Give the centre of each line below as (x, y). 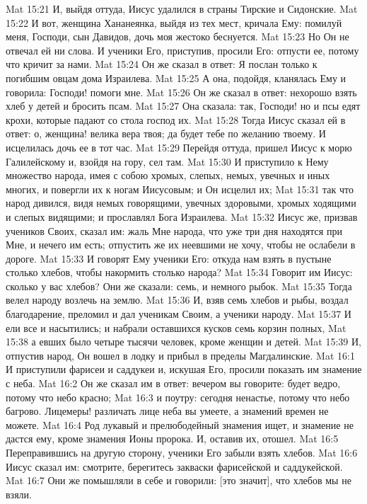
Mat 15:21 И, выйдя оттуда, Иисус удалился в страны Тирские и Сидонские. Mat (182, 8)
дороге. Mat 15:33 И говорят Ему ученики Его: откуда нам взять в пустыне (169, 258)
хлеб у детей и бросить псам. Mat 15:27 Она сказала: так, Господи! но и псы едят (183, 106)
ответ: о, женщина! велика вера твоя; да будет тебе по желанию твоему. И (166, 133)
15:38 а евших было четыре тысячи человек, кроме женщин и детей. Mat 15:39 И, (183, 342)
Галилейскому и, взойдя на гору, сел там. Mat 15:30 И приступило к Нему (167, 161)
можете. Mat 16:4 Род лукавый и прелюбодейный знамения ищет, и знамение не (180, 424)
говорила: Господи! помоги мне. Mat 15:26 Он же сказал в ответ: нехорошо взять (181, 92)
